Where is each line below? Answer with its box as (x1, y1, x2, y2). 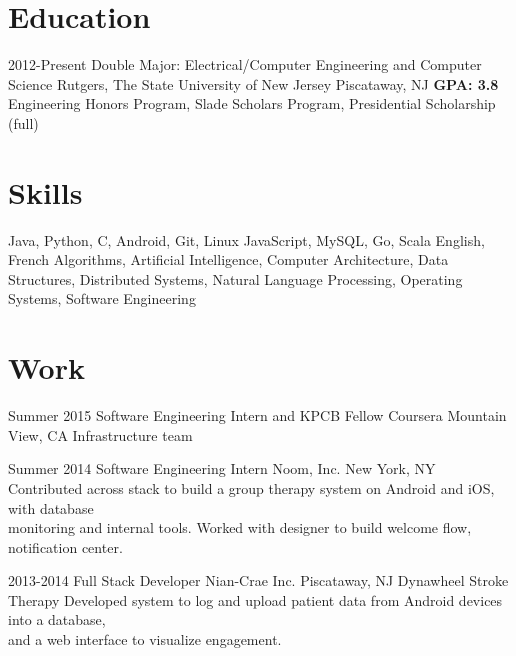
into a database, (8, 609, 106, 630)
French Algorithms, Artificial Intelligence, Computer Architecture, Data (8, 249, 449, 270)
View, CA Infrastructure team (8, 424, 193, 445)
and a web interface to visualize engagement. (8, 629, 282, 650)
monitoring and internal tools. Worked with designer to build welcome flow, (8, 517, 472, 538)
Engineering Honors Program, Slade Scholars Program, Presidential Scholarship (8, 93, 496, 114)
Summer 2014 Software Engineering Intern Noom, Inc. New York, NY (8, 458, 436, 479)
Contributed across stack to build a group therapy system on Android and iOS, (8, 477, 495, 498)
